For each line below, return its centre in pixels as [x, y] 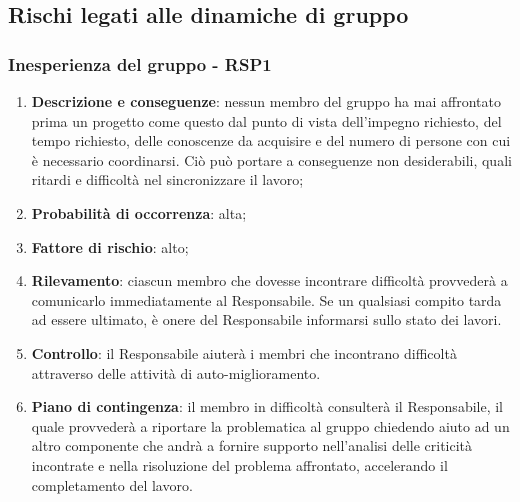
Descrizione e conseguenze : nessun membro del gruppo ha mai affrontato [266, 101]
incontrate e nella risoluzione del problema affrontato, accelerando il [239, 464]
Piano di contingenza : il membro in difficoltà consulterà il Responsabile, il [267, 406]
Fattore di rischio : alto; [110, 246]
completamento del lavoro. [112, 484]
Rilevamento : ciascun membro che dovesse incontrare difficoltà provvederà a [269, 280]
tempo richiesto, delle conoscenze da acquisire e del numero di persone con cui [271, 140]
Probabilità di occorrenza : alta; [139, 212]
